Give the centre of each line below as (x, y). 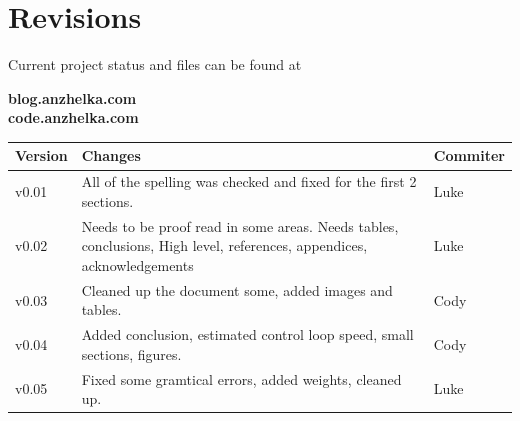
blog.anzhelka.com (72, 97)
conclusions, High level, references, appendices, (224, 245)
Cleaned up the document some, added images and (237, 289)
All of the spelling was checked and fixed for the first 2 (249, 181)
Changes (111, 155)
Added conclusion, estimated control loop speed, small (247, 334)
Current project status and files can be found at (155, 64)
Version (41, 155)
